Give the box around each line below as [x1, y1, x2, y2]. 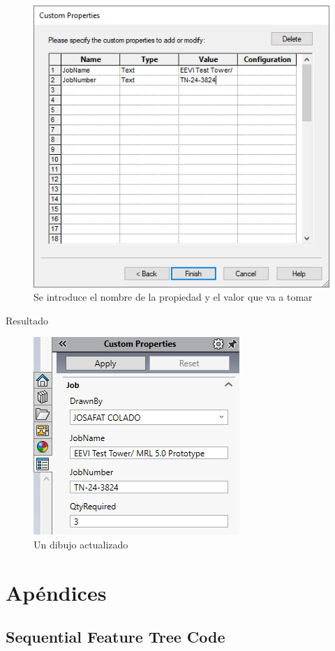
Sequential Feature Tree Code [6, 626, 225, 648]
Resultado [6, 313, 48, 327]
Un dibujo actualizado [33, 537, 128, 551]
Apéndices [6, 578, 107, 606]
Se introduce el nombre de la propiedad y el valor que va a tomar [33, 290, 313, 304]
